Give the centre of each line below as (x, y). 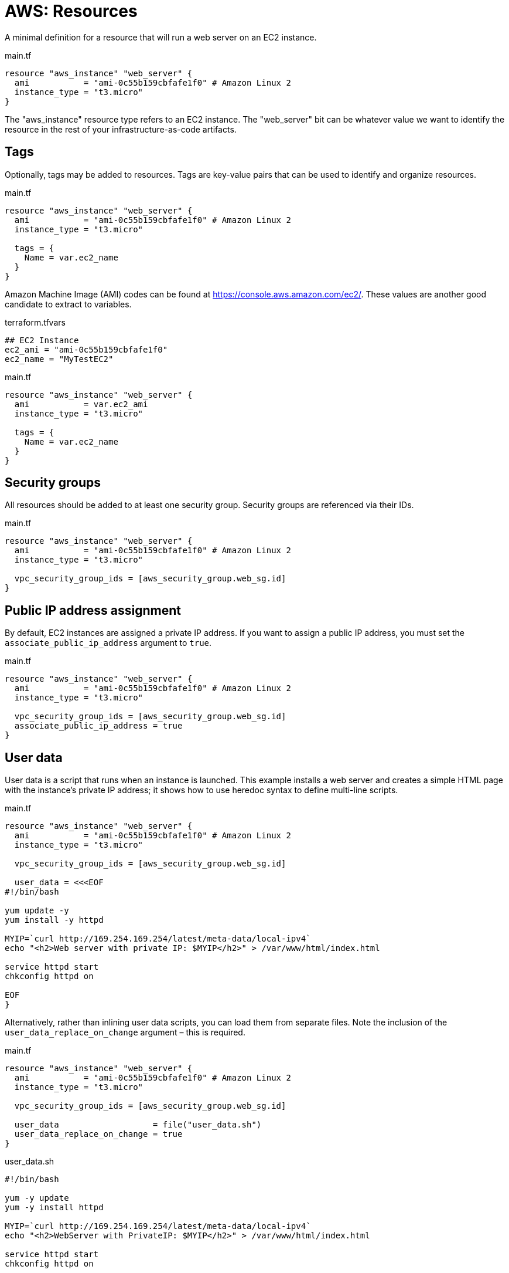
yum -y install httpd (54, 1208)
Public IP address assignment (93, 610)
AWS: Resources (71, 11)
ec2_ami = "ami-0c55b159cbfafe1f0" (86, 349)
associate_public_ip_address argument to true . (108, 643)
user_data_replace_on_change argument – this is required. (125, 1032)
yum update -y (37, 911)
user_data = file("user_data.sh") (138, 1125)
